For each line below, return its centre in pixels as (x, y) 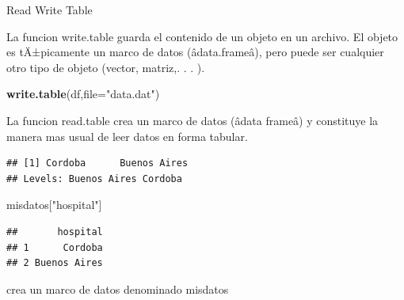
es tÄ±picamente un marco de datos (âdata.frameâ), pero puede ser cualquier (195, 52)
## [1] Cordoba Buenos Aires (97, 163)
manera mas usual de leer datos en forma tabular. (127, 136)
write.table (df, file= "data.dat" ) (83, 94)
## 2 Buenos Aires (55, 263)
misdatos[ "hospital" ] (54, 205)
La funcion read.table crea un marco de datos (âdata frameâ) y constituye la (192, 120)
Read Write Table (50, 9)
